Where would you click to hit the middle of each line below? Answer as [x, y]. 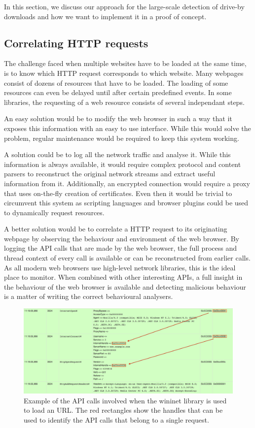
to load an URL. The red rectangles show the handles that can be [123, 410]
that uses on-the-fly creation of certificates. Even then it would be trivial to [118, 193]
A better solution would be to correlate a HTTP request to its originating [116, 229]
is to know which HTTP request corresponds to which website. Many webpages [124, 73]
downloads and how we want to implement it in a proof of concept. [105, 16]
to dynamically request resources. [54, 212]
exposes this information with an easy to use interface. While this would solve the [127, 128]
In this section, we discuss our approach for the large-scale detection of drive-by [124, 6]
